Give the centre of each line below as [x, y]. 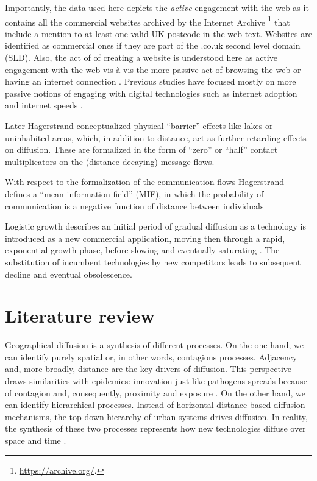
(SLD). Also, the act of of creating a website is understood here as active [141, 58]
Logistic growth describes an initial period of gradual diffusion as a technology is [155, 226]
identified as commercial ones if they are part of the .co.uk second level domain [153, 45]
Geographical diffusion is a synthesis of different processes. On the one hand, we [155, 345]
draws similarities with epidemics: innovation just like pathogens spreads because [156, 381]
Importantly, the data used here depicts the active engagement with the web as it [157, 7]
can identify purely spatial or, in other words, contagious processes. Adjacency [151, 356]
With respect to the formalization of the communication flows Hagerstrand [145, 182]
